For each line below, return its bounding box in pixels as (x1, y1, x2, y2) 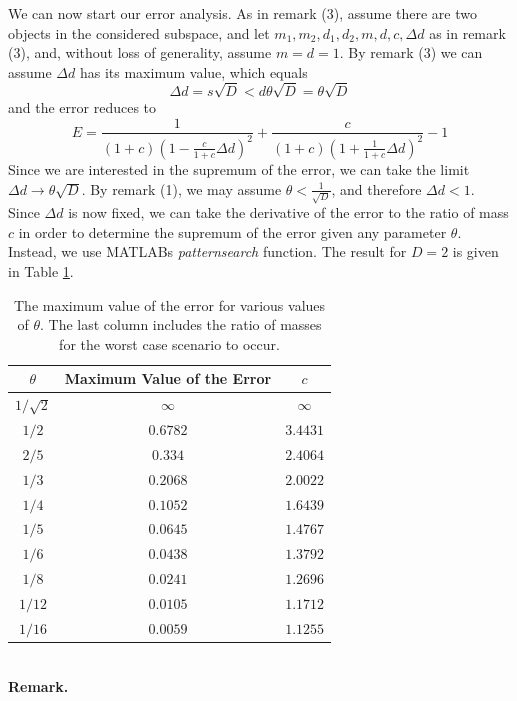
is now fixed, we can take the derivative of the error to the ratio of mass (68, 202, 509, 223)
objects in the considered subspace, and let (8, 22, 270, 43)
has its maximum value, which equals (79, 61, 308, 82)
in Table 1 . (8, 261, 74, 281)
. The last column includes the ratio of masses (40, 314, 322, 335)
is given (452, 241, 499, 262)
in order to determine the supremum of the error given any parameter (18, 221, 447, 242)
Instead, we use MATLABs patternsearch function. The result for (8, 241, 407, 262)
